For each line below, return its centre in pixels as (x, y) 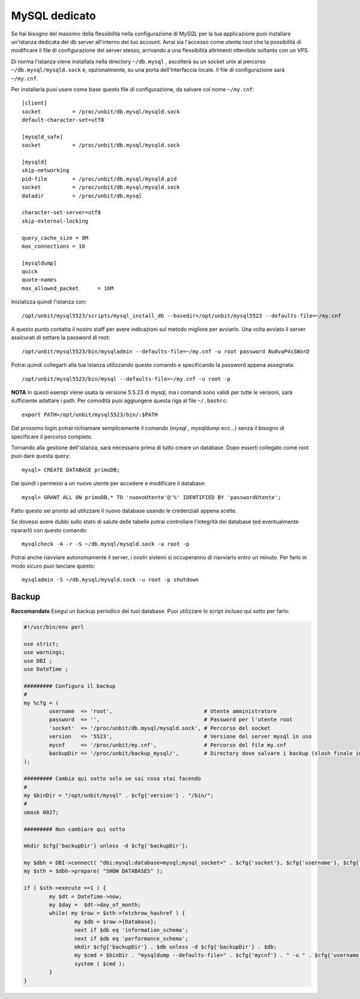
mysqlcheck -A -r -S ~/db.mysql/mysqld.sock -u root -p (106, 544)
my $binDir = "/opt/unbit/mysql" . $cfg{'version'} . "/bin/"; (119, 795)
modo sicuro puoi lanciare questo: (53, 566)
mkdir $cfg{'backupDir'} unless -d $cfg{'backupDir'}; (106, 846)
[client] (34, 103)
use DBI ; (38, 661)
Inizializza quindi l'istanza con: (49, 302)
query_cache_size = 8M (55, 238)
